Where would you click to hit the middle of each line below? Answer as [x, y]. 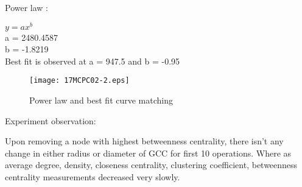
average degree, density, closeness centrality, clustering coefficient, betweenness [151, 165]
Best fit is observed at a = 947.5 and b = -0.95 [93, 61]
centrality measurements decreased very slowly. [93, 177]
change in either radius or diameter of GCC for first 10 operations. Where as [148, 153]
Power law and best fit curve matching [101, 100]
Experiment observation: [51, 120]
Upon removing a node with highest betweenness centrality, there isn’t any [144, 141]
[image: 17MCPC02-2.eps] [79, 81]
